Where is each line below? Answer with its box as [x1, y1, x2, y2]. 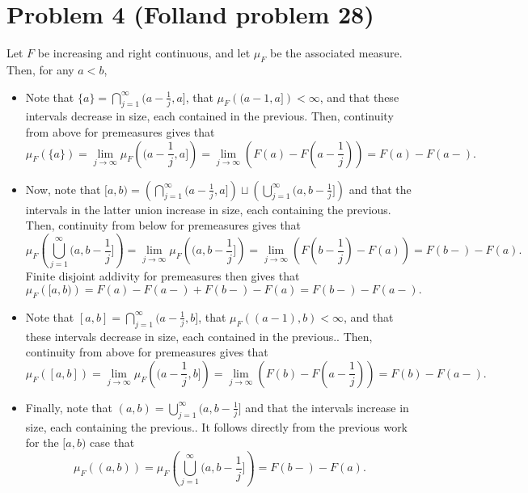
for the [25, 434, 59, 451]
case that [90, 434, 135, 451]
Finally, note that [25, 398, 112, 415]
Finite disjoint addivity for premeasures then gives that [25, 268, 300, 284]
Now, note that [25, 180, 101, 197]
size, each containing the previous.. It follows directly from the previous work [25, 418, 408, 435]
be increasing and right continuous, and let [37, 44, 251, 61]
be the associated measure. [270, 44, 403, 61]
